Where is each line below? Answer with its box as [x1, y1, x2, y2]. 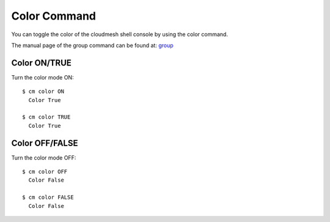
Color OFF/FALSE [11, 138, 78, 148]
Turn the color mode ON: [11, 73, 74, 81]
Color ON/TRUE [11, 57, 71, 68]
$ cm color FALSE [22, 194, 74, 201]
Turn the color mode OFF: [11, 154, 76, 161]
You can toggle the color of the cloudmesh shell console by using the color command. [11, 31, 229, 38]
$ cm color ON [22, 88, 64, 95]
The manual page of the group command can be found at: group [11, 42, 174, 49]
